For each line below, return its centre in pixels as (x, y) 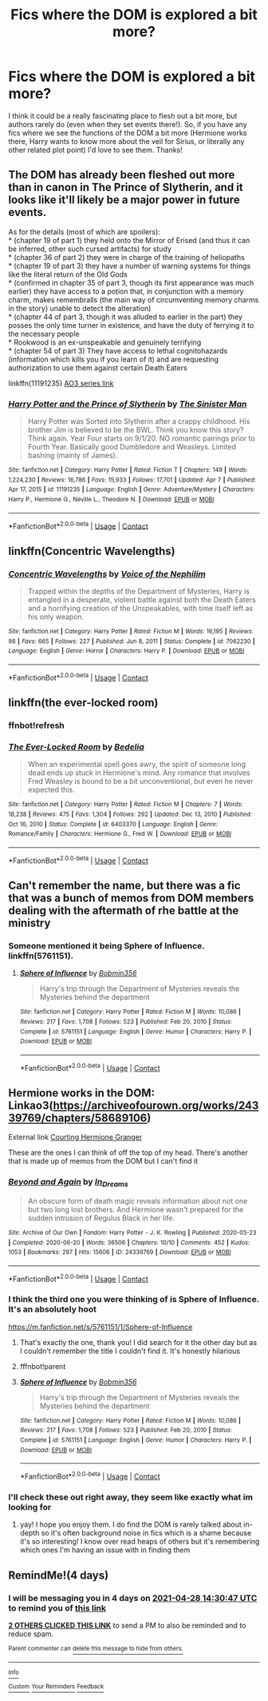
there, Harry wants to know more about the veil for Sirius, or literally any (126, 141)
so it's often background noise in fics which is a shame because (146, 1533)
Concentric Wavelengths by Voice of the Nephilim (107, 573)
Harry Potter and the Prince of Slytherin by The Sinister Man (128, 404)
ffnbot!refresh (37, 725)
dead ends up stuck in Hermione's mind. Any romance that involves (139, 773)
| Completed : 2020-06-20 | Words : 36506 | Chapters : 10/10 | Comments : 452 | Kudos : (129, 1242)
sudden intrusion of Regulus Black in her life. (101, 1218)
